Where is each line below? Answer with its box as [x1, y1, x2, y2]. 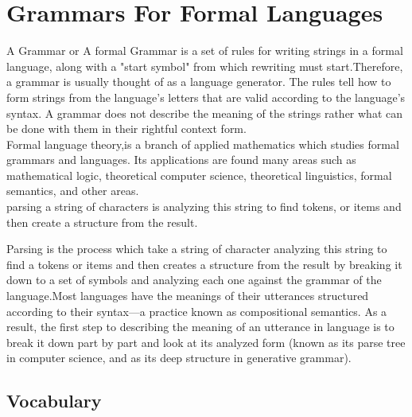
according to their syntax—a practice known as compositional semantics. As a [6, 302, 387, 319]
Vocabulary [6, 388, 102, 413]
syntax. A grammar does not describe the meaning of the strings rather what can [6, 104, 402, 121]
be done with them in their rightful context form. [6, 120, 247, 137]
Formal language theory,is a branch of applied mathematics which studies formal [6, 135, 399, 152]
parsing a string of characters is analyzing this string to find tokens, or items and [6, 198, 402, 215]
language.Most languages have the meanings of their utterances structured [6, 287, 369, 304]
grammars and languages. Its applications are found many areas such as [6, 151, 356, 168]
